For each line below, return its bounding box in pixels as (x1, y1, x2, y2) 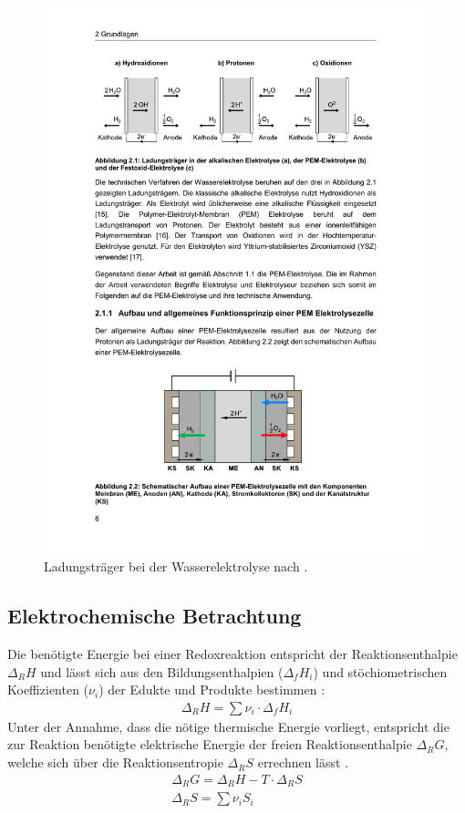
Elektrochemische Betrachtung (7, 602, 302, 630)
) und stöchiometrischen (313, 662, 448, 681)
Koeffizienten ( (7, 680, 89, 699)
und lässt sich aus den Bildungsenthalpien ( (40, 662, 284, 681)
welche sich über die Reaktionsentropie (7, 753, 223, 772)
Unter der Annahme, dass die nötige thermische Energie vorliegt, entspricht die (7, 716, 449, 736)
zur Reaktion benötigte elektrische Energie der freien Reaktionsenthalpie (7, 735, 412, 754)
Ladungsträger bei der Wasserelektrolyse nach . (44, 557, 308, 576)
